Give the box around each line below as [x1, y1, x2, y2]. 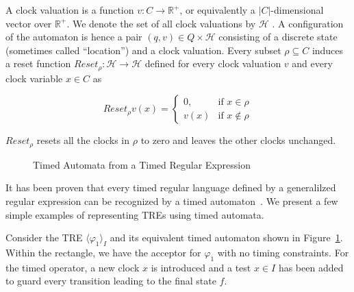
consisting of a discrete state [218, 29, 338, 44]
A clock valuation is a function [5, 3, 134, 16]
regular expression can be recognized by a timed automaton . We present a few [5, 194, 338, 208]
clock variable [5, 71, 63, 85]
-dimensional [270, 3, 324, 16]
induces [312, 42, 344, 57]
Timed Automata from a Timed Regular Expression [33, 157, 251, 171]
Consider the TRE [5, 230, 83, 245]
